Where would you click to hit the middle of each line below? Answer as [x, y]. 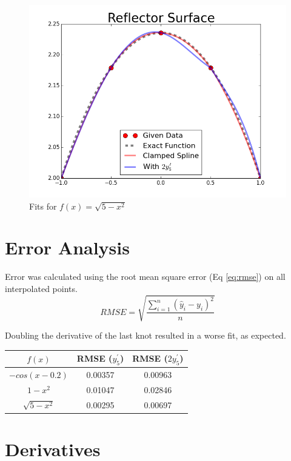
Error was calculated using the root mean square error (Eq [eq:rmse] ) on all [145, 277]
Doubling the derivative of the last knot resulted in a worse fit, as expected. [145, 335]
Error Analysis [67, 247]
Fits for [43, 206]
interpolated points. [41, 288]
